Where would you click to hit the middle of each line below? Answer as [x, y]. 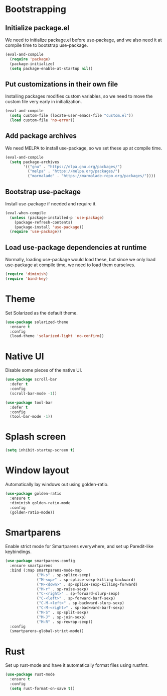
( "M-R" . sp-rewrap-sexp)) [65, 622]
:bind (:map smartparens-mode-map [46, 570]
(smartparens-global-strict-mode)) [47, 631]
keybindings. [18, 552]
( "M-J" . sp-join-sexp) [61, 617]
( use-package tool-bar [29, 403]
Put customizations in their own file [62, 84]
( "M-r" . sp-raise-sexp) [63, 589]
